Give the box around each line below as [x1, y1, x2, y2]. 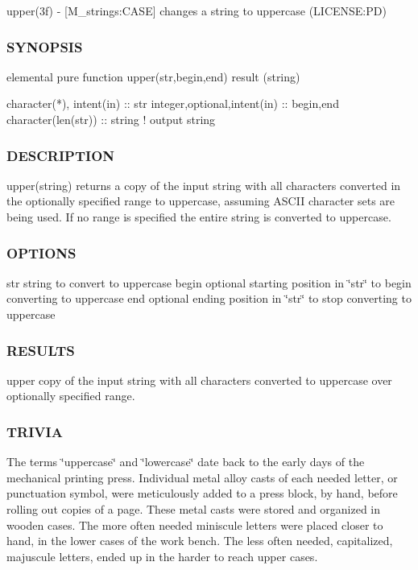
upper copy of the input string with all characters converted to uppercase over [6, 371, 392, 388]
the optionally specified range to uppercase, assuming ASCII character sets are [6, 192, 395, 209]
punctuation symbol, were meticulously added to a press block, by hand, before [6, 485, 398, 502]
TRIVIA [6, 421, 63, 441]
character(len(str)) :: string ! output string [6, 111, 216, 127]
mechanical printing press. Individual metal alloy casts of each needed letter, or [6, 469, 398, 485]
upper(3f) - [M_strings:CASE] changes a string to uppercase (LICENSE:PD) [6, 2, 387, 19]
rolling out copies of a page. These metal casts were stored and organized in [6, 501, 381, 517]
